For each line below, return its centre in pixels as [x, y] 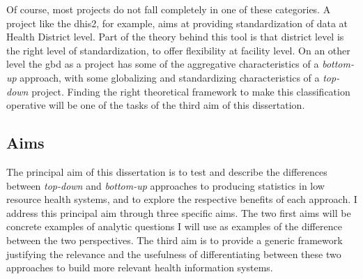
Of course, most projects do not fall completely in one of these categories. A [169, 9]
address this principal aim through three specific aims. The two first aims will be [179, 212]
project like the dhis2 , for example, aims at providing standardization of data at [177, 23]
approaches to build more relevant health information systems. [140, 267]
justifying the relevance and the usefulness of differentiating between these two [174, 254]
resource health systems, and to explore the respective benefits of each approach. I [182, 199]
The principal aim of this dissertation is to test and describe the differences [167, 171]
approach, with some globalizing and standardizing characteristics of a [170, 77]
